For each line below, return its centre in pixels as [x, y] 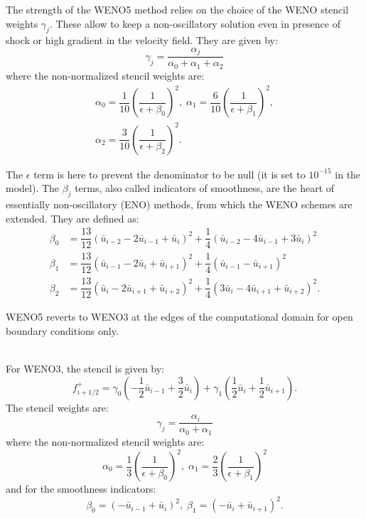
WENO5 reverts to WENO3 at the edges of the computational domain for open [179, 317]
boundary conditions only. [62, 331]
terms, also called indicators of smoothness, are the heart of [205, 188]
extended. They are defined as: [72, 218]
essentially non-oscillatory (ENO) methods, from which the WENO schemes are [179, 204]
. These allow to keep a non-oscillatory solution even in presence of [195, 23]
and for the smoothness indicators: [81, 489]
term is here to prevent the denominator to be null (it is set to [169, 174]
